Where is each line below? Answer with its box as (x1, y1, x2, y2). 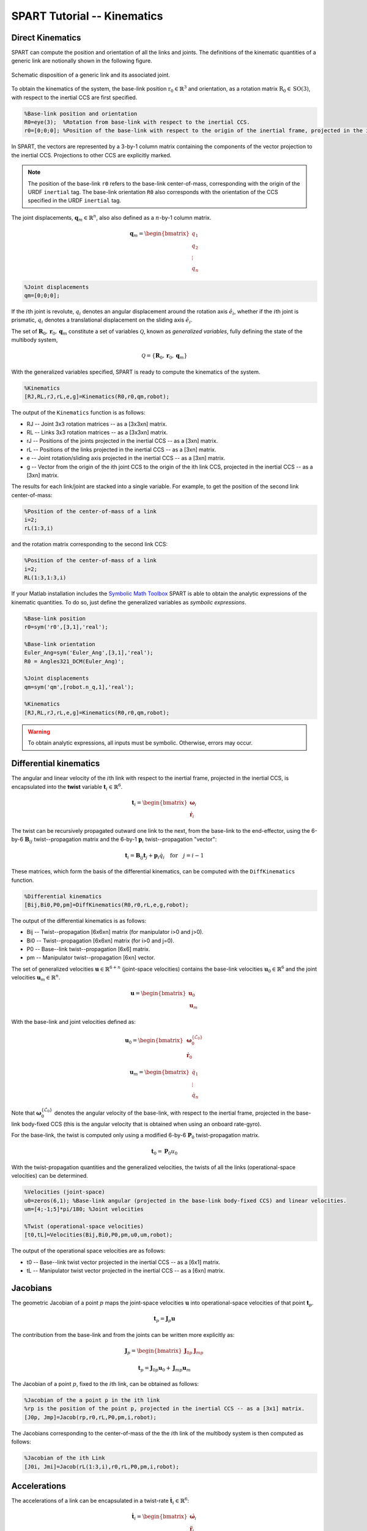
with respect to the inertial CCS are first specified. (11, 94, 138, 101)
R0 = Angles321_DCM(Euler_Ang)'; (24, 658, 125, 664)
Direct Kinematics (11, 32, 81, 43)
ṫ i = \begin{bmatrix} (132, 1513, 188, 1522)
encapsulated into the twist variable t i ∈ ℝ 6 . (11, 782, 123, 792)
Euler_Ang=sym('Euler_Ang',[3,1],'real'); (24, 649, 154, 656)
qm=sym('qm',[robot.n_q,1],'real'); (24, 683, 135, 690)
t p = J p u (153, 1315, 176, 1324)
